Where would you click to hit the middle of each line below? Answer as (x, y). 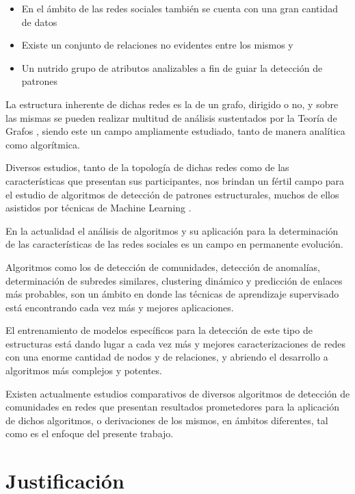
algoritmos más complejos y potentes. (84, 370)
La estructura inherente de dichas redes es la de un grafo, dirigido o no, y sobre (172, 104)
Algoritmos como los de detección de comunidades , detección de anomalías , (163, 266)
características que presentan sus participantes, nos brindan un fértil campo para (175, 180)
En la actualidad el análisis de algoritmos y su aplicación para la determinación (172, 230)
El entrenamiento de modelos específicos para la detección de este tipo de (159, 330)
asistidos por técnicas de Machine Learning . (98, 208)
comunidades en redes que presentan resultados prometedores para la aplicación (172, 407)
